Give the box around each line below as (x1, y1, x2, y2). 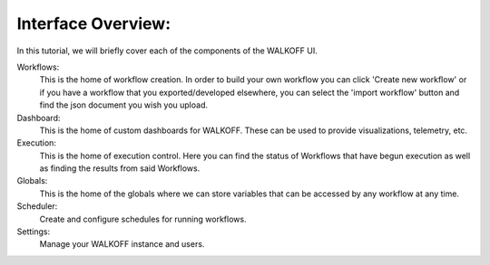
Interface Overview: (16, 14, 171, 33)
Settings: (16, 226, 50, 237)
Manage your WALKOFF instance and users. (39, 239, 205, 250)
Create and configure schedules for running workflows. (39, 213, 247, 224)
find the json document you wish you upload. (39, 99, 209, 110)
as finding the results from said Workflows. (39, 163, 201, 174)
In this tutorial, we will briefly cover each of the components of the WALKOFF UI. (16, 45, 318, 56)
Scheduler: (16, 201, 58, 212)
